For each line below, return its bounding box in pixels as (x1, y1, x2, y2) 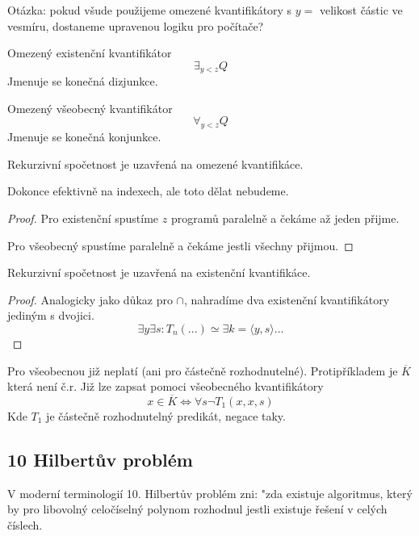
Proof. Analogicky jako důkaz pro (7, 291, 173, 308)
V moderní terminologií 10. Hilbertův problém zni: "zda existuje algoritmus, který (7, 484, 413, 501)
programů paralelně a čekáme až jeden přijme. (170, 210, 400, 226)
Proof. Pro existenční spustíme (7, 210, 159, 226)
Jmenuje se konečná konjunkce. (7, 128, 161, 145)
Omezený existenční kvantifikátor (7, 44, 172, 61)
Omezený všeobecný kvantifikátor (7, 99, 173, 116)
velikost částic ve (320, 2, 403, 18)
